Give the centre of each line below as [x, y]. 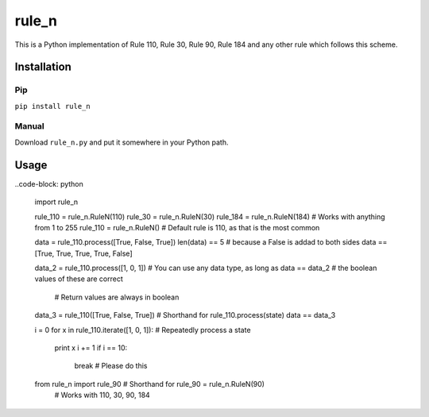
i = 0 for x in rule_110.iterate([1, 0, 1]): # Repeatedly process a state [143, 330]
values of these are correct [79, 279]
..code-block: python [49, 183]
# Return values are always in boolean [117, 297]
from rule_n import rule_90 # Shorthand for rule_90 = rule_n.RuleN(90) [150, 384]
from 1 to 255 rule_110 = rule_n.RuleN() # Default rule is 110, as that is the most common [177, 227]
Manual [30, 126]
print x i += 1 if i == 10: [91, 348]
